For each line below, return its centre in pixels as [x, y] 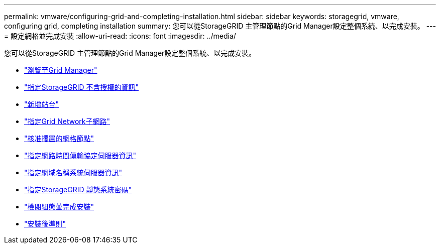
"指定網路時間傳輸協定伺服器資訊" [80, 155]
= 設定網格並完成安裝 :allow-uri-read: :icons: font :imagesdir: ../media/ [120, 36]
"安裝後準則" [45, 224]
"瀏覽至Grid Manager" [61, 70]
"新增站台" [42, 104]
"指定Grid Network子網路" [67, 121]
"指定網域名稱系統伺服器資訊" [73, 172]
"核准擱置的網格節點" [59, 138]
